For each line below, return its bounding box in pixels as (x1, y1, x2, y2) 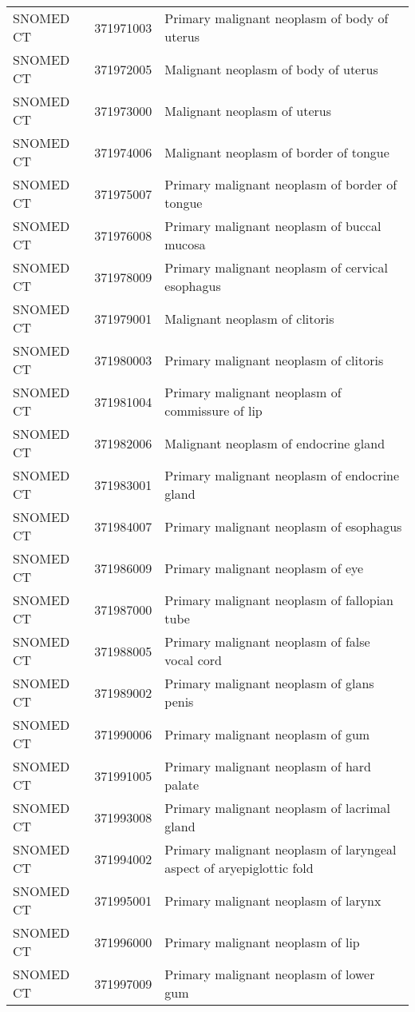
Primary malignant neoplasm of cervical (164, 258, 388, 277)
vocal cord (164, 651, 222, 669)
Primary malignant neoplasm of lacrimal (164, 799, 391, 817)
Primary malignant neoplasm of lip (164, 932, 360, 951)
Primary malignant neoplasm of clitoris (164, 350, 384, 369)
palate (164, 775, 199, 794)
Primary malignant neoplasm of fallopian (164, 591, 393, 609)
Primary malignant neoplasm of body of (164, 9, 389, 27)
